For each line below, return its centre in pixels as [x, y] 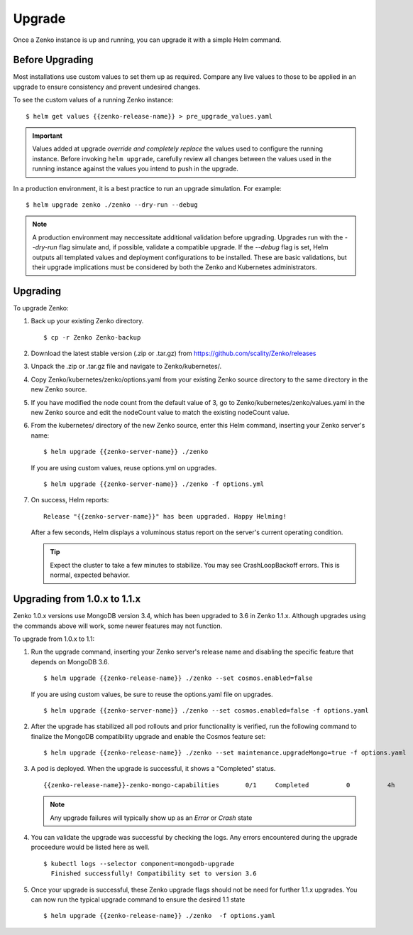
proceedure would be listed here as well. [90, 847]
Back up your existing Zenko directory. [87, 321]
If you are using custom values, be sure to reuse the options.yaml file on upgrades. [152, 694]
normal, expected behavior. [90, 575]
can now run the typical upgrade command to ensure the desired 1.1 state [138, 899]
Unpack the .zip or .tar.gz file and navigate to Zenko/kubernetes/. [126, 367]
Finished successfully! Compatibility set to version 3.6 [154, 874]
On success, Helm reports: [70, 500]
